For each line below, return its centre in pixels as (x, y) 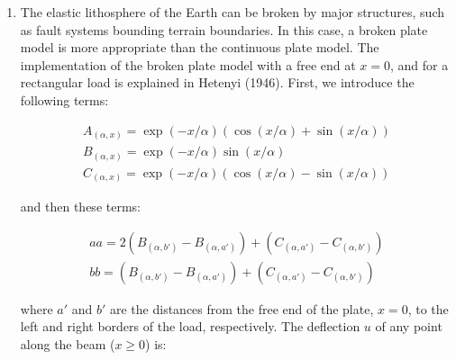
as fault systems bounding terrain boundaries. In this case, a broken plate (224, 29)
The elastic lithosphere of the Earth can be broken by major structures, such (232, 12)
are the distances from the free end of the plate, (242, 308)
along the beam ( (68, 344)
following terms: (64, 99)
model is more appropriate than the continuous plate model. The (200, 47)
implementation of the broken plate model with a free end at (188, 64)
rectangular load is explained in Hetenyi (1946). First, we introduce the (217, 82)
